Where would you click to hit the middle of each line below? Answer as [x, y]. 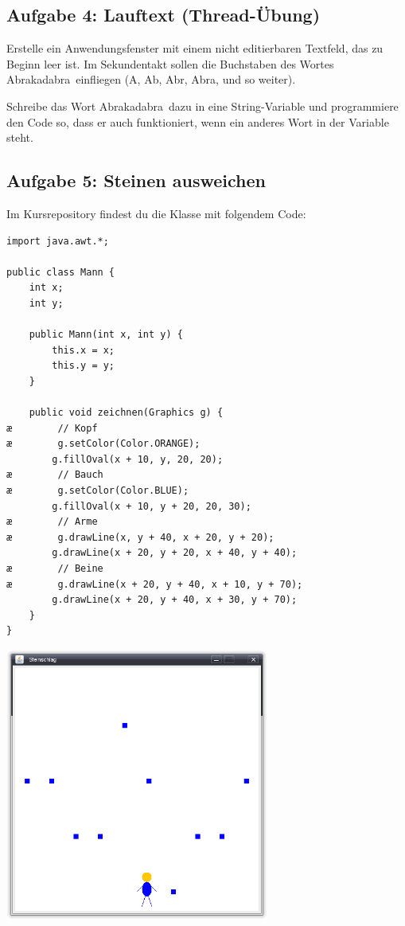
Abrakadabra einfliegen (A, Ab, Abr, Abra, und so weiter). [151, 79]
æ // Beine [55, 569]
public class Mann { [61, 272]
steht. [20, 137]
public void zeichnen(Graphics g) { [126, 413]
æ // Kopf [52, 428]
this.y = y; [84, 366]
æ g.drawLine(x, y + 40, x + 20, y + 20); [140, 537]
